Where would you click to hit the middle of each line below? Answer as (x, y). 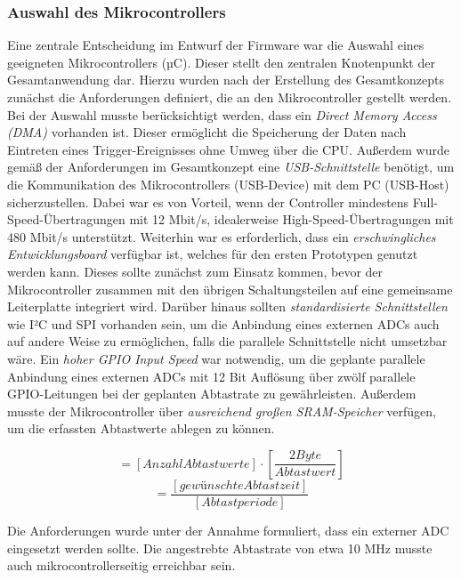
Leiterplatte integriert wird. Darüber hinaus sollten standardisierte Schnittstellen (227, 306)
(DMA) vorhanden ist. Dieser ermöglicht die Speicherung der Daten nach (207, 132)
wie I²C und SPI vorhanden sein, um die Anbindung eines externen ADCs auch (223, 323)
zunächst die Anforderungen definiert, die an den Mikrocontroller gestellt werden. (230, 97)
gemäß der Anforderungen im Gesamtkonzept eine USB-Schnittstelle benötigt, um (231, 167)
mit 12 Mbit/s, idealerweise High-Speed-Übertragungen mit (291, 219)
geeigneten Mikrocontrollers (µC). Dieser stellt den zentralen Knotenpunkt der (221, 62)
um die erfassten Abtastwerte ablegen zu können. (141, 428)
